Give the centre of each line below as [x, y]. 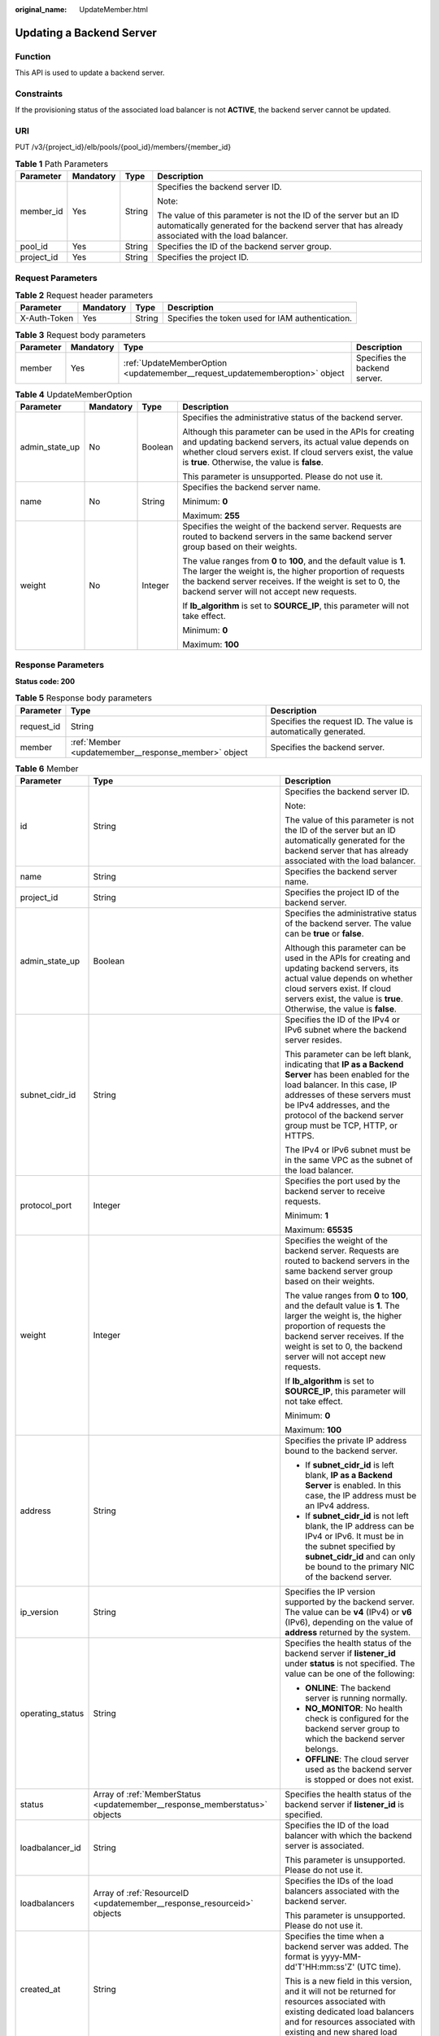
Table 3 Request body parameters [80, 335]
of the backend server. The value [348, 923]
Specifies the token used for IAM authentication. [260, 318]
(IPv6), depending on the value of [349, 1622]
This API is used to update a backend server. [90, 72]
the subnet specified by [350, 1546]
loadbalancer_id [50, 1847]
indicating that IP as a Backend [344, 1064]
